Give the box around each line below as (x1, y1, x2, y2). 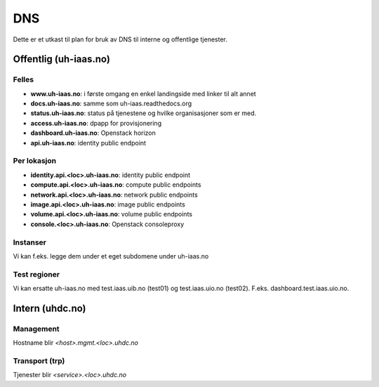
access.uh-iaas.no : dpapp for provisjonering (30, 119, 161, 127)
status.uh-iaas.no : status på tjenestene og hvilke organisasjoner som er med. (30, 109, 257, 117)
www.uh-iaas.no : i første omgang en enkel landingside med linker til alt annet (30, 89, 256, 98)
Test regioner (13, 269, 60, 279)
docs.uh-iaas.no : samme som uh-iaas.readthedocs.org (30, 99, 192, 108)
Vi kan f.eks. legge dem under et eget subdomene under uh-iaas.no (13, 251, 209, 260)
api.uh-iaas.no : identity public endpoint (30, 138, 147, 147)
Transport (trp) (13, 355, 65, 365)
